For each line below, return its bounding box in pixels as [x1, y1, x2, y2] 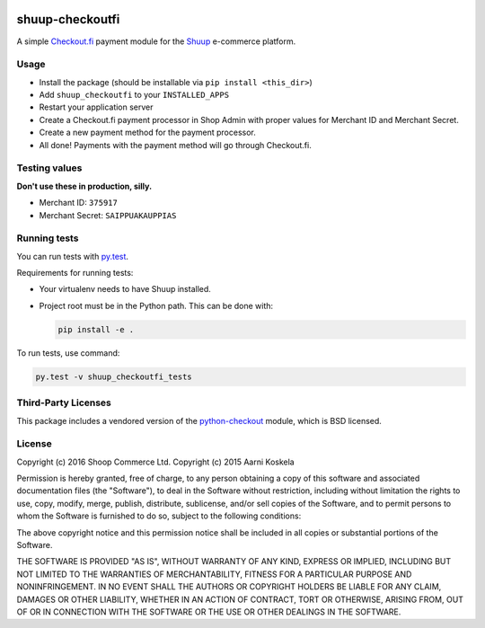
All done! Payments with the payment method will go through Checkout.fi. [39, 139, 312, 150]
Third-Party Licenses [16, 396, 112, 409]
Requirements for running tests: [16, 268, 134, 279]
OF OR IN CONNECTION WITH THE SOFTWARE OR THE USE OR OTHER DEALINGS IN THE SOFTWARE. [16, 606, 401, 617]
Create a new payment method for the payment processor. [39, 127, 256, 138]
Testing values [16, 162, 83, 174]
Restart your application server [39, 102, 154, 112]
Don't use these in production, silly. [16, 181, 153, 191]
